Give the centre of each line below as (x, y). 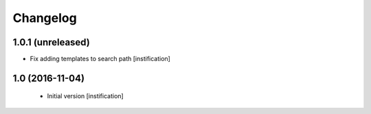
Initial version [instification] (85, 96)
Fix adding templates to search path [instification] (100, 59)
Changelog (45, 18)
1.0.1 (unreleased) (52, 42)
